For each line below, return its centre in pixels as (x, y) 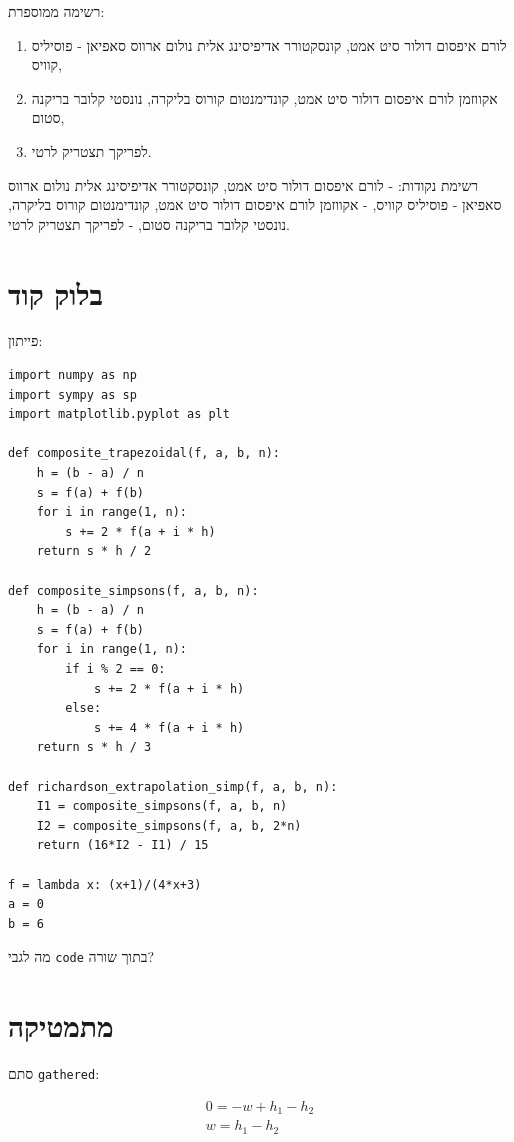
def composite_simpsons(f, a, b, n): (133, 590)
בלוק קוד (56, 292)
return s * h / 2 (94, 551)
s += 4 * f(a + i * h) (169, 727)
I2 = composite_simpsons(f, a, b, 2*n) (169, 825)
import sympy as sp (72, 394)
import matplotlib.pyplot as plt (119, 414)
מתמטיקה (61, 1025)
